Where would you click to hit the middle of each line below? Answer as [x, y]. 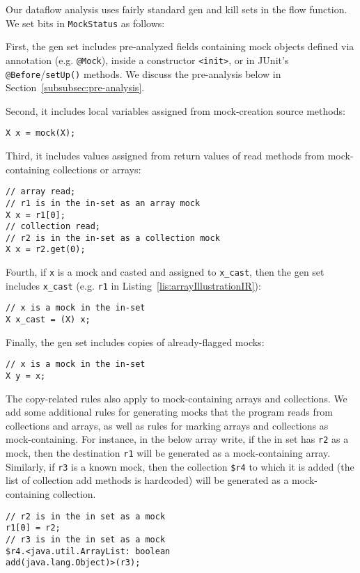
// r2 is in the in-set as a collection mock [113, 238]
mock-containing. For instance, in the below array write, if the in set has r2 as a [177, 439]
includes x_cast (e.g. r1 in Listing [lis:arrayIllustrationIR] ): [133, 285]
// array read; [41, 192]
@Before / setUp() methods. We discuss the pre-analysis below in [143, 73]
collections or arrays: [97, 169]
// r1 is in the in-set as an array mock [103, 203]
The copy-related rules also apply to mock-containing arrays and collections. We [177, 398]
